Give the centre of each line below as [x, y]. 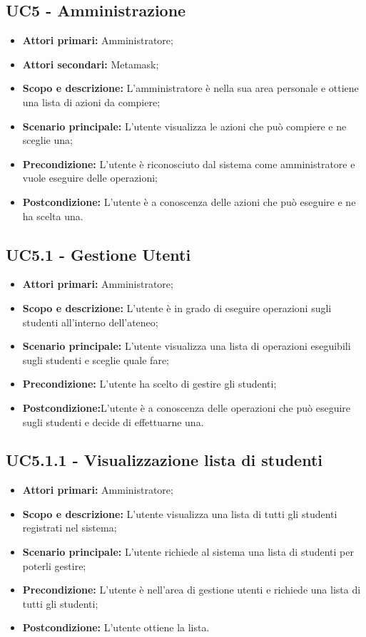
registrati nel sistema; [70, 528]
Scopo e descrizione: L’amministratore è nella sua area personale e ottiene [190, 88]
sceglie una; [47, 140]
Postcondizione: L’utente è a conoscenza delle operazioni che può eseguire [187, 407]
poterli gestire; [54, 565]
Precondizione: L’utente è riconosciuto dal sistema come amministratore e [189, 164]
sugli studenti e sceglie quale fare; [96, 359]
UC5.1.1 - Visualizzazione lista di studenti [164, 460]
